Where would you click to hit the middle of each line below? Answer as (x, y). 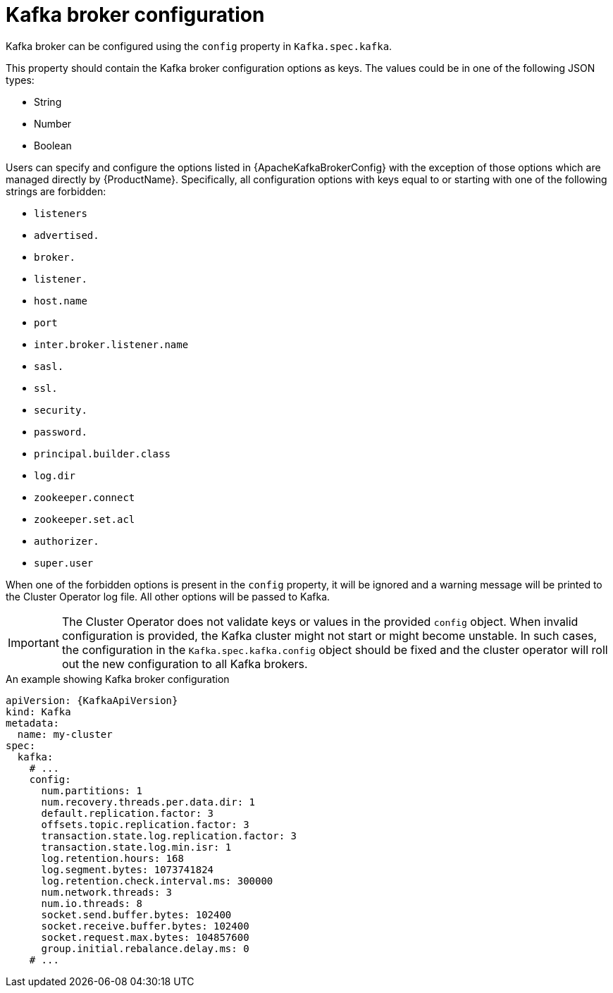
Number (53, 123)
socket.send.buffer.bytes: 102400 (136, 914)
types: (20, 80)
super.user (64, 563)
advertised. (67, 235)
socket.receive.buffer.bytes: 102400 (145, 926)
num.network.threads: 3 (107, 892)
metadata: (32, 723)
